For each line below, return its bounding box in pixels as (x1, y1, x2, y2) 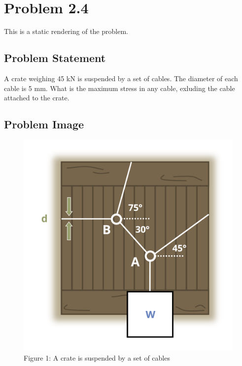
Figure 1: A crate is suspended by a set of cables (24, 352, 170, 363)
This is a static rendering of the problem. (4, 26, 128, 36)
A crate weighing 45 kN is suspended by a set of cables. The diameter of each (4, 73, 238, 83)
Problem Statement (4, 50, 106, 65)
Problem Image (4, 117, 84, 132)
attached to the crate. (4, 92, 69, 103)
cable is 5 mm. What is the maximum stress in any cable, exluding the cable (4, 83, 235, 93)
